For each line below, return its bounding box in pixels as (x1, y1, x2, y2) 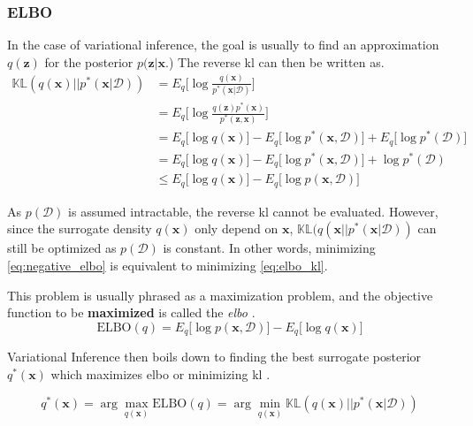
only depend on (195, 219, 278, 238)
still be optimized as (7, 239, 117, 257)
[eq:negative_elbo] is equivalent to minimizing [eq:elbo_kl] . (7, 256, 328, 275)
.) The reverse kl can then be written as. (165, 52, 385, 71)
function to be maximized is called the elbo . (7, 303, 256, 322)
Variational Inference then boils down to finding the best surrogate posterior (7, 347, 422, 366)
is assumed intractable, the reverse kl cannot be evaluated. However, (68, 202, 439, 220)
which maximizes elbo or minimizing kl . (50, 364, 271, 383)
